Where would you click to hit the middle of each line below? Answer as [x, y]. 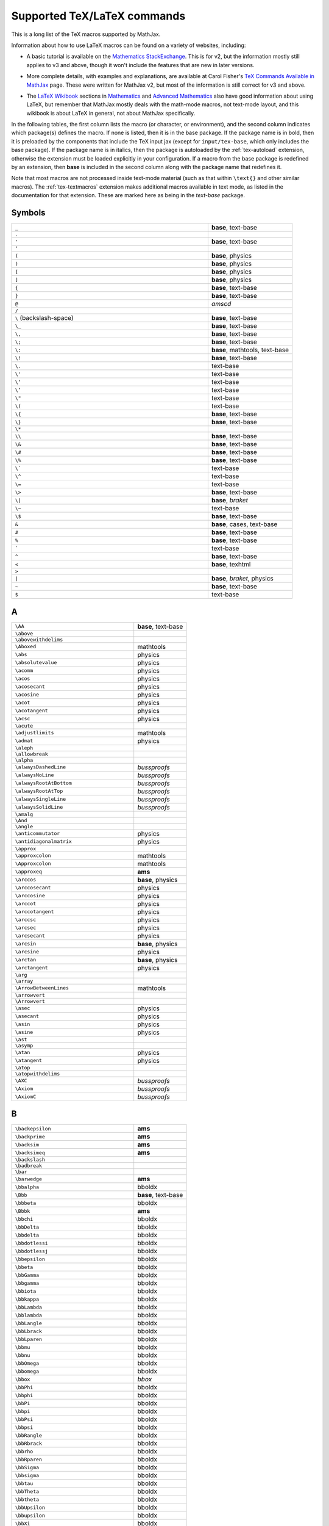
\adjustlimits [34, 733]
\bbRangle [29, 1435]
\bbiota [26, 1291]
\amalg [24, 814]
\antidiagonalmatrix [44, 841]
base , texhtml [231, 565]
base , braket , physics [242, 579]
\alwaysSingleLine [41, 799]
